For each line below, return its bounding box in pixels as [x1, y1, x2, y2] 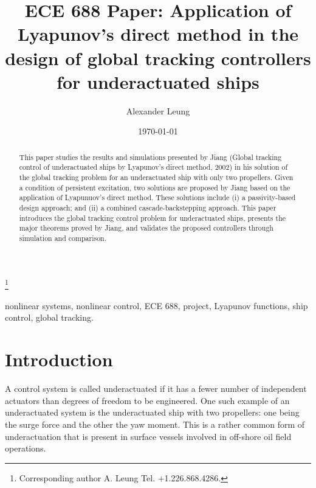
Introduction [5, 347, 113, 372]
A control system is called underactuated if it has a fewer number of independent [5, 382, 307, 395]
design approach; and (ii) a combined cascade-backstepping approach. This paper [19, 202, 276, 212]
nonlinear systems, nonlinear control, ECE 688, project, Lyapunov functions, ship [5, 299, 308, 312]
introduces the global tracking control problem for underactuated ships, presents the [19, 212, 286, 223]
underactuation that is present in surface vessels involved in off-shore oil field [5, 430, 292, 442]
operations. [5, 442, 46, 455]
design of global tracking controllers [5, 45, 311, 70]
